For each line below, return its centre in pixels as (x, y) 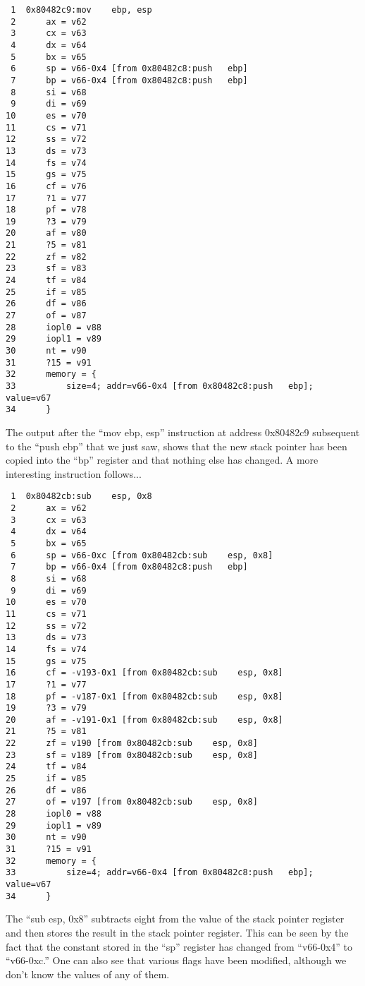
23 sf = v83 (46, 269)
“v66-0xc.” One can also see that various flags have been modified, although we (176, 960)
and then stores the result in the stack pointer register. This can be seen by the (177, 932)
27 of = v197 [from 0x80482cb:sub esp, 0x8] (132, 802)
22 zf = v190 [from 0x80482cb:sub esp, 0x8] (132, 744)
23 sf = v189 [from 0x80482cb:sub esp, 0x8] (132, 755)
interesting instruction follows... (74, 473)
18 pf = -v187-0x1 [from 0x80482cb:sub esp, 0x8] (144, 696)
